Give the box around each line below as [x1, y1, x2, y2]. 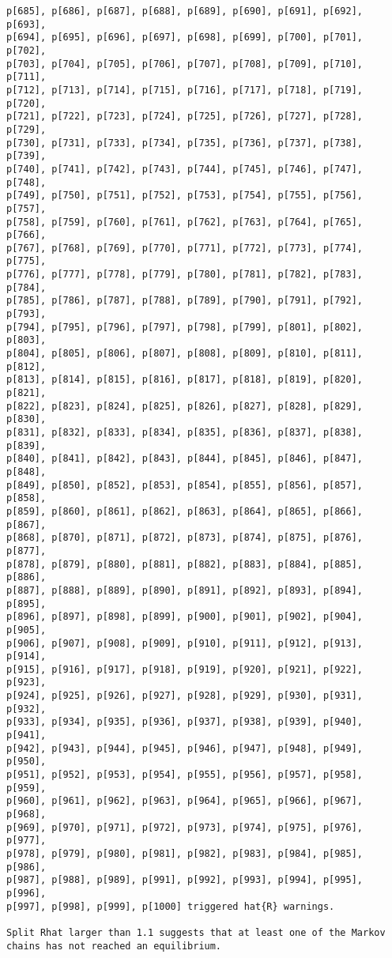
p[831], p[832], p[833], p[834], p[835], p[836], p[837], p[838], [6, 427, 364, 438]
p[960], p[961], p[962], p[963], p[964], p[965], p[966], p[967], [6, 795, 364, 807]
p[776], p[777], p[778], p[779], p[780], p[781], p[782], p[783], [6, 269, 364, 281]
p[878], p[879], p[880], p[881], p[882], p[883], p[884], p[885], [6, 558, 364, 570]
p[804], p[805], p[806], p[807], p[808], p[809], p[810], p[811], [6, 348, 364, 360]
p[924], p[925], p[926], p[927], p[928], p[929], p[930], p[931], [6, 690, 364, 702]
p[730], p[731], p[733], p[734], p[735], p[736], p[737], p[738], [6, 137, 364, 149]
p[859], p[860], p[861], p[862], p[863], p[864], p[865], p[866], [6, 505, 364, 517]
